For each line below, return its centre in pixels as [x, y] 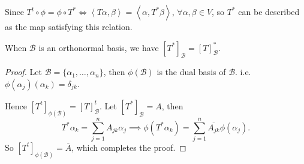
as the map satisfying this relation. [69, 26]
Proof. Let [23, 72]
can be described [269, 11]
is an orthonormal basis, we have [99, 47]
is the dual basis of [191, 72]
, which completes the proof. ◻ [129, 147]
